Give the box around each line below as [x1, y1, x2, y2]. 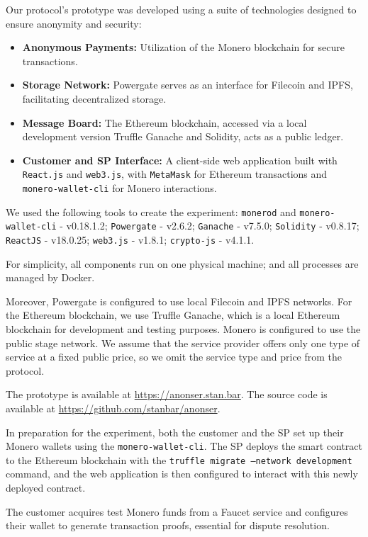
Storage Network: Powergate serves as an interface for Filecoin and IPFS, [22, 77, 353, 92]
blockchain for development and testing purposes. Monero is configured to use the [6, 322, 361, 336]
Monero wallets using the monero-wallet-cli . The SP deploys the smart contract [6, 439, 363, 453]
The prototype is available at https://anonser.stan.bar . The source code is [6, 387, 328, 402]
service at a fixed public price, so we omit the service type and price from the [6, 349, 342, 364]
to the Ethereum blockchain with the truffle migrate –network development [6, 452, 352, 467]
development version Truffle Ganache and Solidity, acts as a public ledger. [22, 129, 344, 144]
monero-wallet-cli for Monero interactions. [22, 181, 217, 195]
